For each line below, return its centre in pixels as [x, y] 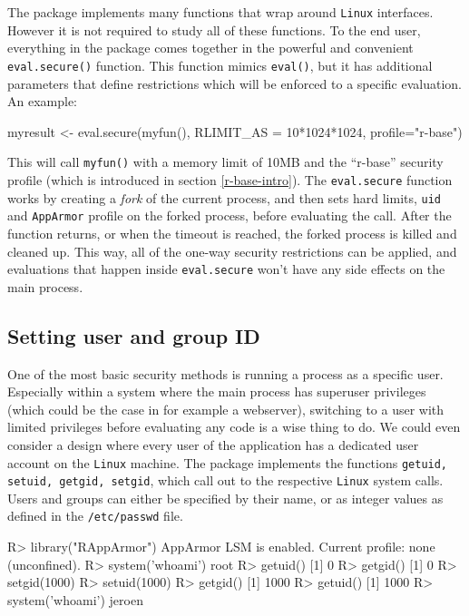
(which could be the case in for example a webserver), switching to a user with [226, 409]
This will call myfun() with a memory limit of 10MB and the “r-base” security [225, 162]
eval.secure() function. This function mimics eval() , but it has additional [220, 65]
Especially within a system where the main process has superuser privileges [217, 391]
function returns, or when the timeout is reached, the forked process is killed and [232, 233]
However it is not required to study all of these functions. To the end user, [214, 29]
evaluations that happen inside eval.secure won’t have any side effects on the [226, 269]
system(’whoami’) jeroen [75, 599]
